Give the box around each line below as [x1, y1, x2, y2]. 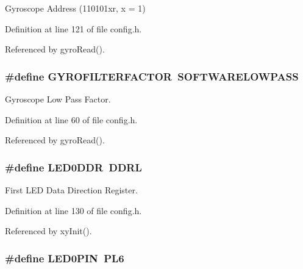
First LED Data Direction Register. [5, 184, 138, 196]
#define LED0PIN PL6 [5, 250, 124, 265]
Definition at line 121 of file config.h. [5, 22, 142, 35]
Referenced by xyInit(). [5, 224, 92, 237]
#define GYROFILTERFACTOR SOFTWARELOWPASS [5, 68, 299, 84]
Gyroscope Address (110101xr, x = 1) [5, 2, 146, 14]
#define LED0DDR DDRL [5, 159, 142, 174]
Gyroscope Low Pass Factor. [5, 93, 111, 105]
